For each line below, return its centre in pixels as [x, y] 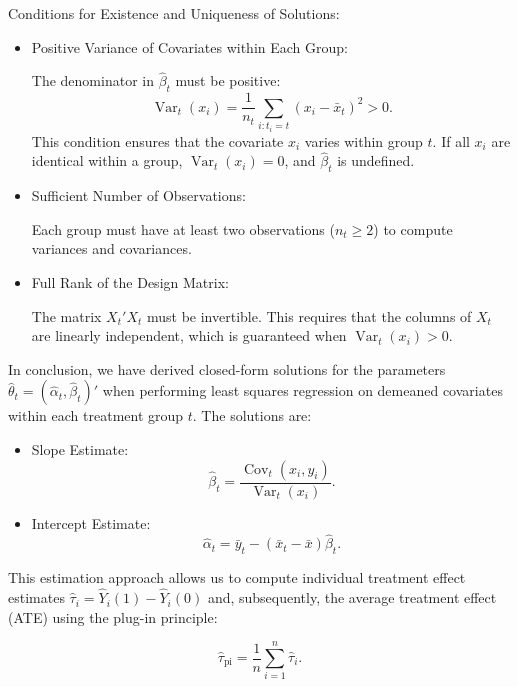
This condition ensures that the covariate [157, 140]
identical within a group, [107, 160]
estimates [36, 597]
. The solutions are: [252, 415]
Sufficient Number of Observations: [138, 195]
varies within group [363, 140]
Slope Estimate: [80, 449]
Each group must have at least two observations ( [183, 228]
